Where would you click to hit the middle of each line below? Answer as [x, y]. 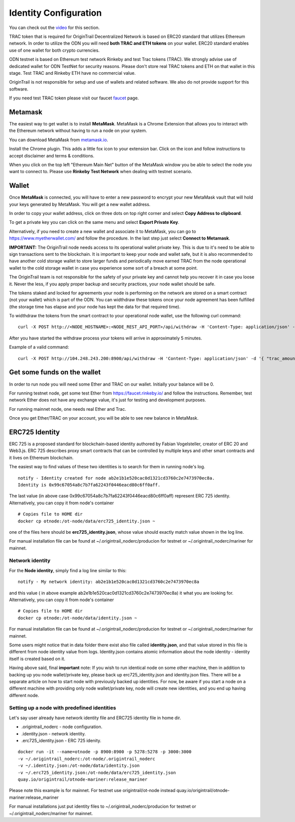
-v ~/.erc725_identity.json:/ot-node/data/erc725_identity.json [97, 773]
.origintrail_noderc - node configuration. [62, 727]
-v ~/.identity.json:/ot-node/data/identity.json [79, 766]
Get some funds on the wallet [55, 372]
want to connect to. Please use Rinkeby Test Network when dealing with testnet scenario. [101, 172]
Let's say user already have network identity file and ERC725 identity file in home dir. [95, 718]
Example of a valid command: [39, 347]
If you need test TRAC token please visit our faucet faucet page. [74, 98]
